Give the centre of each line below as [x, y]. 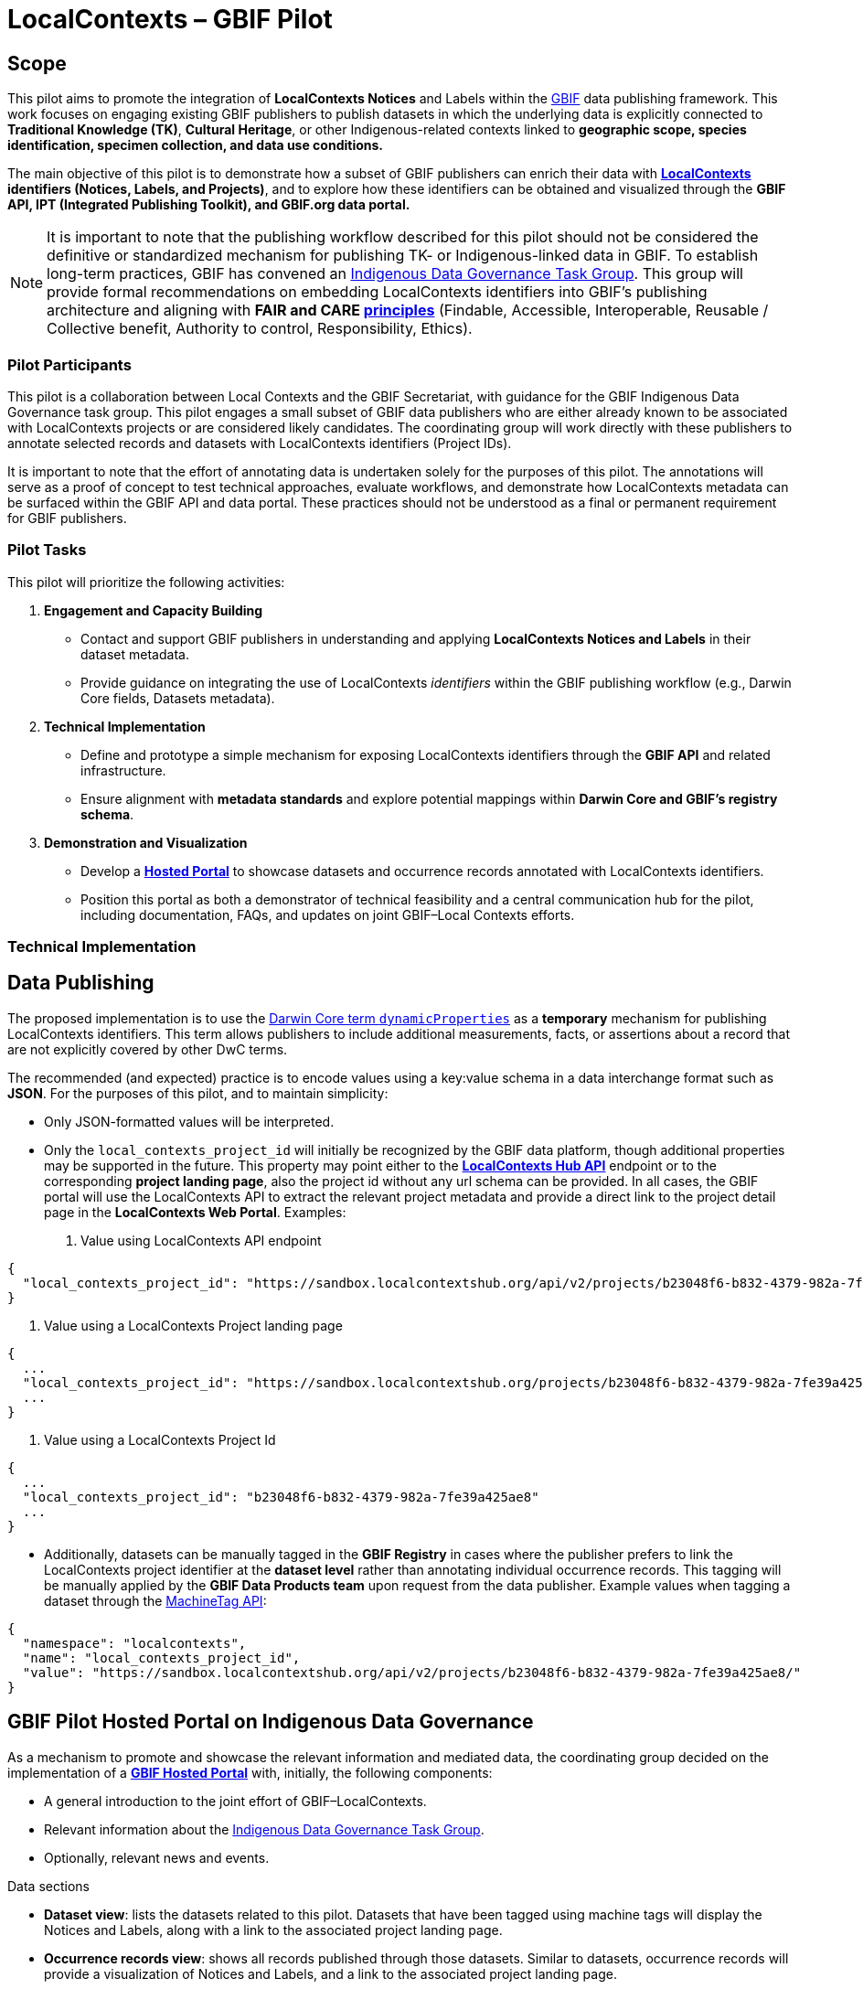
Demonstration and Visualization [146, 842]
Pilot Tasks [47, 550]
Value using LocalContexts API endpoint [201, 1240]
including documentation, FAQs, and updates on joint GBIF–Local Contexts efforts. [328, 914]
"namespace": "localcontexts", [134, 1643]
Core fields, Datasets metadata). [178, 698]
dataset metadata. [135, 654]
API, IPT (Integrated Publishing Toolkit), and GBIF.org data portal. [209, 205]
